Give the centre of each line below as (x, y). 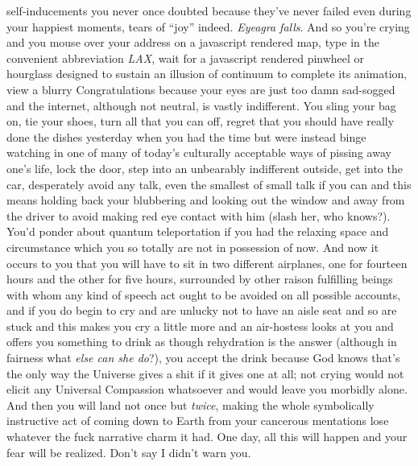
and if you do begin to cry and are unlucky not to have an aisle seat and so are (202, 310)
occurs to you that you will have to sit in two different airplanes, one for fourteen (207, 263)
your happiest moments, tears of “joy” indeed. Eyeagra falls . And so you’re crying (208, 26)
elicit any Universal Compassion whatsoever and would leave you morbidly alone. (207, 389)
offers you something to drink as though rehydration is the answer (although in (202, 342)
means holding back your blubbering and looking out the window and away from (206, 200)
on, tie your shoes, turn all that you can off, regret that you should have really (201, 121)
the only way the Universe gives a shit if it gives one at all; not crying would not (205, 373)
